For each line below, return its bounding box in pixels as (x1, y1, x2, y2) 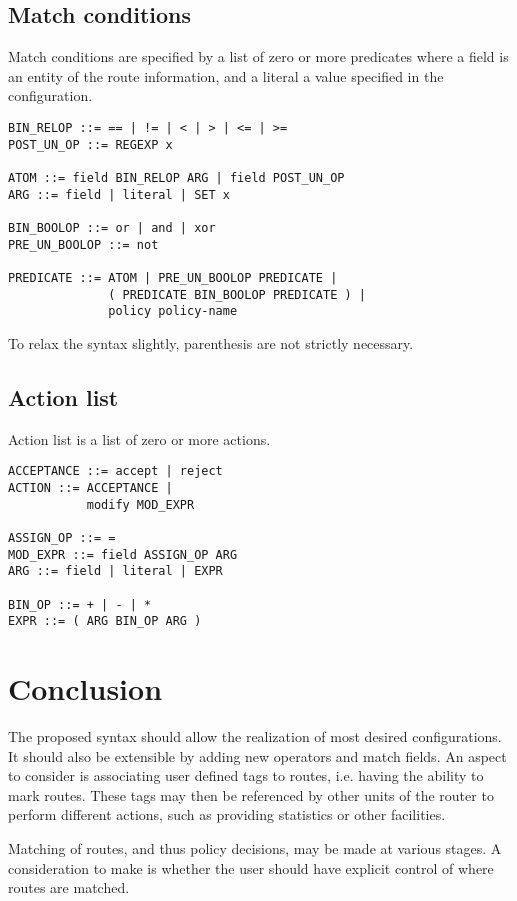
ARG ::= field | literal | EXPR (8, 564, 223, 579)
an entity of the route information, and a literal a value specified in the (8, 65, 444, 86)
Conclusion (8, 668, 163, 708)
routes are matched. (8, 877, 130, 898)
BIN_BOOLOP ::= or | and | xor (8, 220, 216, 235)
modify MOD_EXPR (86, 497, 195, 512)
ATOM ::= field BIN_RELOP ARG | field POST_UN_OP (8, 170, 345, 185)
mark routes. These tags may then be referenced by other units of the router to (8, 784, 494, 805)
